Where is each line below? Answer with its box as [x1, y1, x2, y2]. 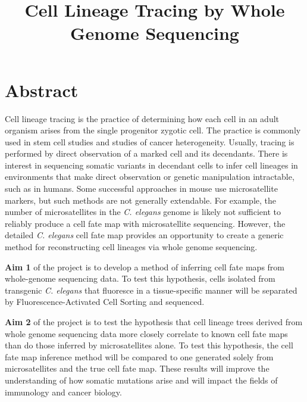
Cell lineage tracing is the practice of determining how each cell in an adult [5, 112, 280, 124]
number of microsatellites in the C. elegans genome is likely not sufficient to [5, 205, 281, 218]
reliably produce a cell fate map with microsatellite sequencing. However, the [5, 217, 286, 229]
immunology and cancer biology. [5, 385, 122, 398]
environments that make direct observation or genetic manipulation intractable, [5, 170, 295, 183]
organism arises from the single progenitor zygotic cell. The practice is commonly [5, 124, 301, 136]
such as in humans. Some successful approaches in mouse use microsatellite [5, 182, 278, 195]
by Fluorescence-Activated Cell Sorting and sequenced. [5, 295, 205, 308]
